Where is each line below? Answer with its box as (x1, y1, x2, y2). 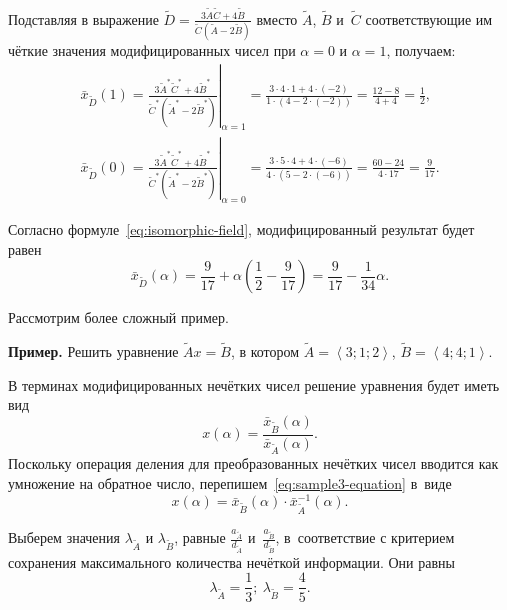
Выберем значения (8, 527, 120, 548)
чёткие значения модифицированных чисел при (8, 40, 296, 61)
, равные (174, 527, 226, 548)
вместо (256, 8, 298, 29)
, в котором (230, 341, 300, 362)
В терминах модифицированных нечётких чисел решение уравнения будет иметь (8, 374, 500, 395)
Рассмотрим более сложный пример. (8, 307, 229, 328)
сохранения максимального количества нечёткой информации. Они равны (8, 551, 455, 572)
